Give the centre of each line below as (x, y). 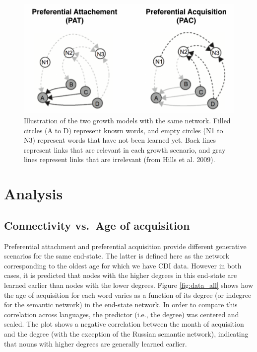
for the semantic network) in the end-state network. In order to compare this (121, 305)
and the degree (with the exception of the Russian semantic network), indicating (126, 333)
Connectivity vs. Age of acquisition (97, 225)
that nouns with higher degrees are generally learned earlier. (96, 343)
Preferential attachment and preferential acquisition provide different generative (125, 246)
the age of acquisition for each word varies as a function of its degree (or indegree (128, 295)
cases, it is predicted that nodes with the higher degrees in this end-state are (121, 275)
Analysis (33, 194)
